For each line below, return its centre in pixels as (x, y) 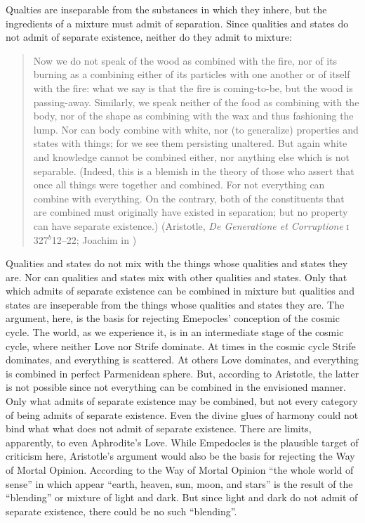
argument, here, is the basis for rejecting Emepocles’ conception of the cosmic (173, 318)
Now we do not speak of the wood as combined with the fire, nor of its (185, 60)
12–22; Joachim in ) (94, 239)
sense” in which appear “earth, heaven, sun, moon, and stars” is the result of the (179, 483)
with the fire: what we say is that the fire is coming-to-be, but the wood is (193, 88)
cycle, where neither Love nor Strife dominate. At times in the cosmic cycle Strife (181, 346)
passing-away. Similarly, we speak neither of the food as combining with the (196, 102)
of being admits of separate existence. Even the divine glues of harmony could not (182, 414)
